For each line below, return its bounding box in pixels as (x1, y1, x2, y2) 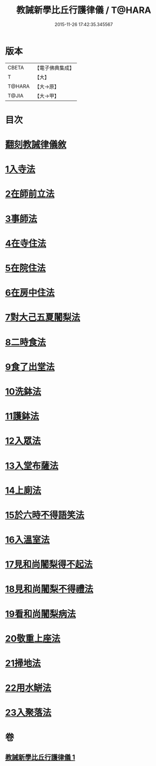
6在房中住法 (5, 287, 55, 298)
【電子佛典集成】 (34, 64, 75, 71)
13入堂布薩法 (5, 460, 59, 472)
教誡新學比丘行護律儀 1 (5, 753, 76, 762)
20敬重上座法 (5, 633, 61, 644)
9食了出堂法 (5, 361, 55, 372)
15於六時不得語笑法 (5, 510, 85, 520)
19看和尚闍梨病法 (5, 608, 76, 619)
